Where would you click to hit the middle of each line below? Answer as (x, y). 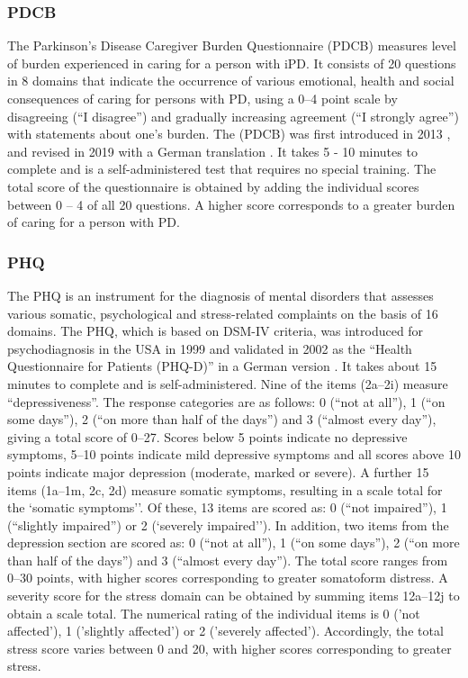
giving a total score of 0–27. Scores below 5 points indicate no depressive (207, 436)
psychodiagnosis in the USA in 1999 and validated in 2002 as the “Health (210, 348)
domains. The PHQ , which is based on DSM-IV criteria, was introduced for (216, 331)
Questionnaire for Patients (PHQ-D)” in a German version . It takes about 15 (222, 366)
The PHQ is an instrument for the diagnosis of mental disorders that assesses (220, 295)
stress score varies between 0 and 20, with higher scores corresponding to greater (229, 648)
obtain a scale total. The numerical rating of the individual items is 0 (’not (214, 613)
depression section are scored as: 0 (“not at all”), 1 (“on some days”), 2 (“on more (234, 542)
